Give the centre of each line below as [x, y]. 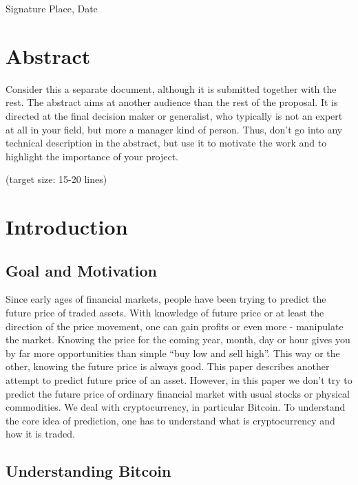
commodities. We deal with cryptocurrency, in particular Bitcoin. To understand [176, 407]
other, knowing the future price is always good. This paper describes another [168, 366]
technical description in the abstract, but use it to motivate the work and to [166, 143]
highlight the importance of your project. [92, 156]
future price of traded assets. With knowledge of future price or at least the [165, 313]
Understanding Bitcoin [88, 471]
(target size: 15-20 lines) [56, 179]
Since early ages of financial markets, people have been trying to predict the [166, 299]
